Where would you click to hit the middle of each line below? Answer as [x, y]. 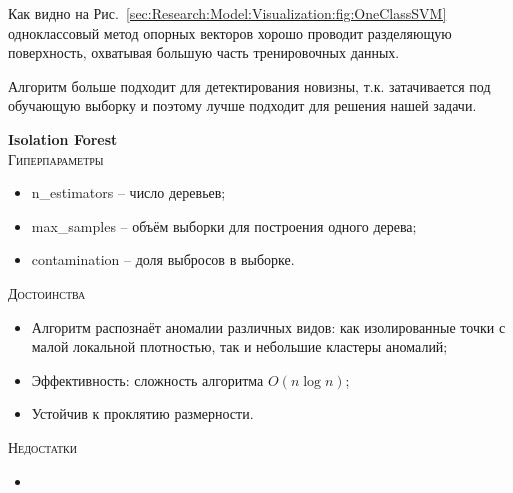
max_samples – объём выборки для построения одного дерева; [224, 225]
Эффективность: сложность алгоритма [147, 379]
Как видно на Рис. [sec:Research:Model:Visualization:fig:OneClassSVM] [227, 13]
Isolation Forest [63, 138]
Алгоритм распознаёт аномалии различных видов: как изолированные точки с [268, 326]
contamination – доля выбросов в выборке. [163, 259]
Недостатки [43, 446]
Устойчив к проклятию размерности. [142, 413]
